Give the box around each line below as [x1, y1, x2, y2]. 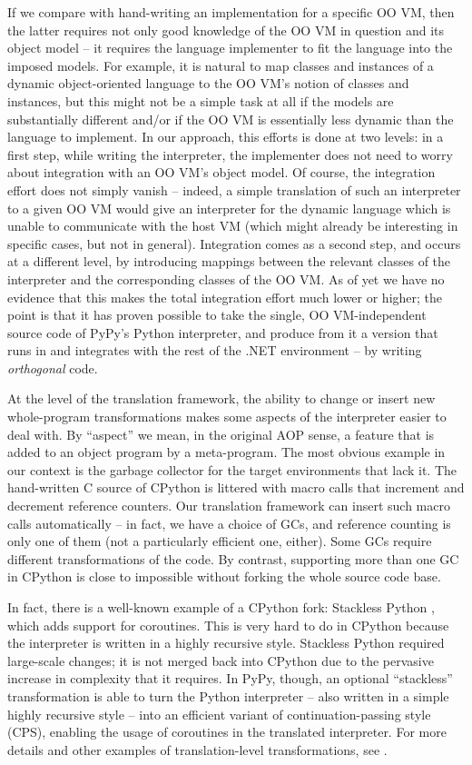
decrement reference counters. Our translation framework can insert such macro [7, 496, 450, 515]
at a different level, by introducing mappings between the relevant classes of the [7, 252, 451, 271]
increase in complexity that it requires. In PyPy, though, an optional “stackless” [7, 669, 453, 688]
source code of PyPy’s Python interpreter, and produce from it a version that [7, 323, 438, 342]
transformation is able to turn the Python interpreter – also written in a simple [7, 686, 449, 705]
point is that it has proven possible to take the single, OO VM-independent [7, 305, 427, 324]
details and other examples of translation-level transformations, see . [7, 740, 388, 759]
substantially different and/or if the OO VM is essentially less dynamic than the [7, 109, 454, 128]
